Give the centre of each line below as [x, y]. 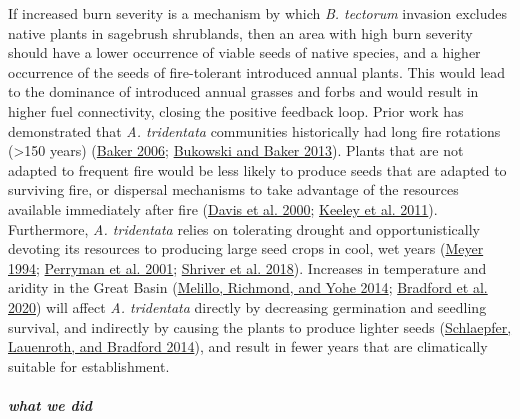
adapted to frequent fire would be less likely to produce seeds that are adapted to [257, 169]
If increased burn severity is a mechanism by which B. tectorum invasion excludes [258, 13]
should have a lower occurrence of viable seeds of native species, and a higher [244, 52]
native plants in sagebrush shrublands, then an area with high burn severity [240, 32]
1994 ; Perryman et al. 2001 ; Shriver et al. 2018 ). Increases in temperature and [247, 267]
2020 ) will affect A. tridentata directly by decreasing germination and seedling [247, 306]
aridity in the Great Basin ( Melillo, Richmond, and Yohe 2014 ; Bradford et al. [248, 287]
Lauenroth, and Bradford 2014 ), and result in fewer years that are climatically [248, 346]
